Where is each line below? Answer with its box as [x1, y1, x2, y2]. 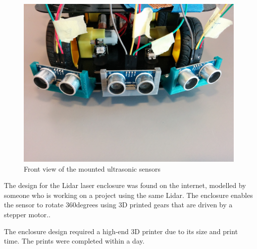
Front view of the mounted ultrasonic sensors [24, 163, 160, 174]
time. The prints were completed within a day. [4, 236, 145, 246]
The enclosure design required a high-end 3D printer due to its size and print [4, 226, 238, 236]
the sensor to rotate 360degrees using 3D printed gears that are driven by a [4, 199, 233, 210]
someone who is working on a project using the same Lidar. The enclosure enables [4, 189, 253, 200]
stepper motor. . [4, 209, 51, 219]
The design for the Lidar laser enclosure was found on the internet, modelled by [4, 180, 246, 190]
